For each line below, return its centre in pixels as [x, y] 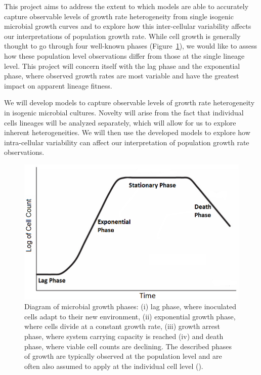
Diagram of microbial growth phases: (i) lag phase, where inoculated [130, 306]
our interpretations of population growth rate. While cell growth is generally [122, 36]
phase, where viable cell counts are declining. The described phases [128, 346]
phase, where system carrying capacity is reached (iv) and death [124, 336]
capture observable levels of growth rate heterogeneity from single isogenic [119, 16]
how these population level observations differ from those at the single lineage [124, 55]
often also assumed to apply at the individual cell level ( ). [114, 366]
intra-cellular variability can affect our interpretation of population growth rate [127, 142]
